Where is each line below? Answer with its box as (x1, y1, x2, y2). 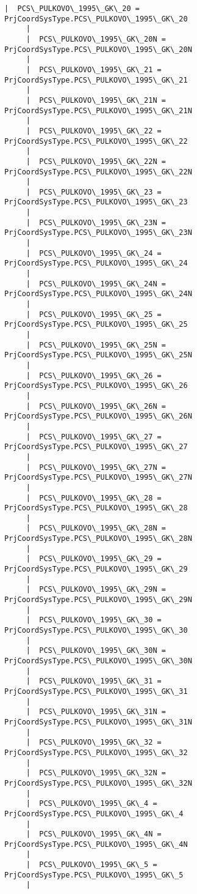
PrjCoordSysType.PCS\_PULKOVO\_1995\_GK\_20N (4, 45, 192, 54)
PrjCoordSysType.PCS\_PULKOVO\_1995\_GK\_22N (4, 167, 192, 176)
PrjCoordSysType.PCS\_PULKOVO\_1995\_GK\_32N (4, 778, 192, 788)
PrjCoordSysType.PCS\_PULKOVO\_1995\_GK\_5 (4, 870, 184, 879)
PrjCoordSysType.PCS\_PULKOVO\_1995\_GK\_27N (4, 473, 192, 482)
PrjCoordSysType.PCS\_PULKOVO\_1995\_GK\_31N (4, 717, 192, 726)
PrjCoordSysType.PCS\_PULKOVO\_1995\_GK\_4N (4, 840, 188, 849)
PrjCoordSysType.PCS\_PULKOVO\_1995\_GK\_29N (4, 595, 192, 605)
